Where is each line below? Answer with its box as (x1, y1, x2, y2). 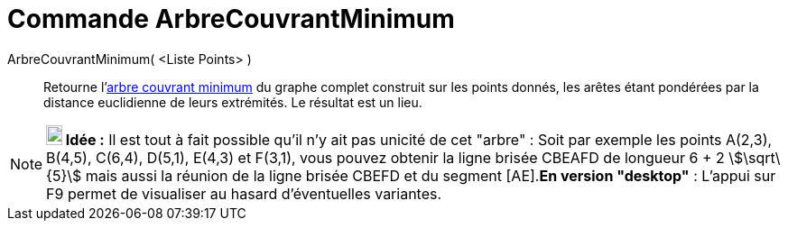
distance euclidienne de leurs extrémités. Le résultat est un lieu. (43, 94, 422, 110)
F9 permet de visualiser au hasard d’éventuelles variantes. (46, 184, 442, 203)
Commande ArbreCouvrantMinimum (7, 4, 455, 34)
